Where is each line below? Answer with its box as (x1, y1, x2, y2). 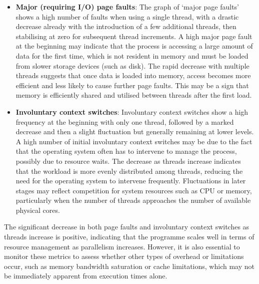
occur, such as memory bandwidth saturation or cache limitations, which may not (4, 260, 254, 271)
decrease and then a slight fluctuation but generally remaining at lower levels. (15, 126, 254, 137)
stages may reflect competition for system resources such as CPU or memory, (15, 185, 252, 195)
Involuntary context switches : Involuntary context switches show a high (15, 106, 248, 117)
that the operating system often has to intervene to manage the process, (15, 146, 237, 156)
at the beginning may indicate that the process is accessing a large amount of (15, 41, 253, 51)
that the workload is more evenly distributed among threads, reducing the (15, 165, 243, 176)
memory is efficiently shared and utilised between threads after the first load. (15, 90, 252, 100)
